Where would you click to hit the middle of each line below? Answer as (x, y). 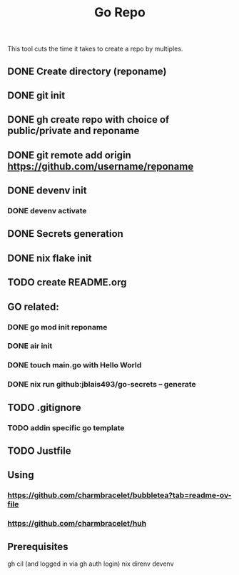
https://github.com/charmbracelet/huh (77, 524)
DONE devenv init (47, 191)
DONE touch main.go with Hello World (75, 365)
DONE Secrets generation (65, 234)
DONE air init (30, 346)
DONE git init (36, 95)
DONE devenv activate (47, 211)
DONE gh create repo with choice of (88, 119)
